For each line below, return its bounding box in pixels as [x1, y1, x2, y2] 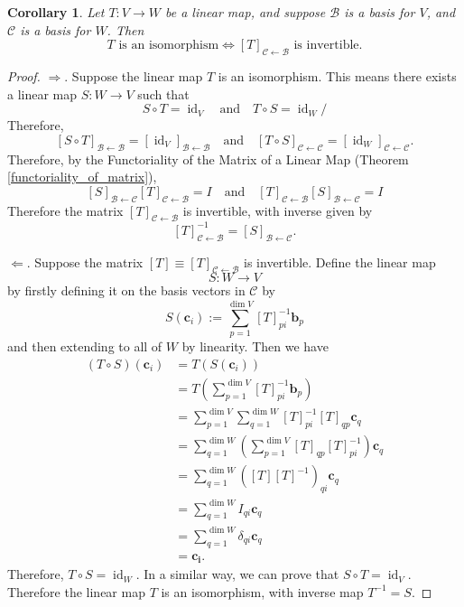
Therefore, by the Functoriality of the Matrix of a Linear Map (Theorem [7, 149, 409, 168]
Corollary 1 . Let [7, 3, 105, 21]
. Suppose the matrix [26, 252, 144, 271]
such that [137, 84, 190, 103]
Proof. [7, 66, 41, 85]
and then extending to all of [7, 337, 162, 356]
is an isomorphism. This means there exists [218, 66, 457, 85]
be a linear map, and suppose [164, 3, 326, 21]
